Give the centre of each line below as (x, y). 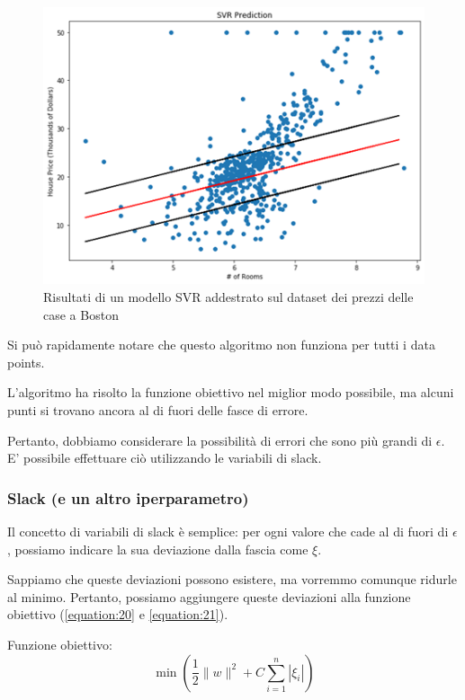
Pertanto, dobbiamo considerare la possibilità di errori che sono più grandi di (220, 440)
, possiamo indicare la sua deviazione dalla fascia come (158, 549)
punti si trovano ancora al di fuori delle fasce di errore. (158, 410)
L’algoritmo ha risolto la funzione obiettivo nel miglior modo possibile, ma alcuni (231, 392)
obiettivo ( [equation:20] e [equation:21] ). (118, 614)
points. (26, 362)
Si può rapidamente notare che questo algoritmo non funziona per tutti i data (221, 345)
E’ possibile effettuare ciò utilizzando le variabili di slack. (165, 458)
